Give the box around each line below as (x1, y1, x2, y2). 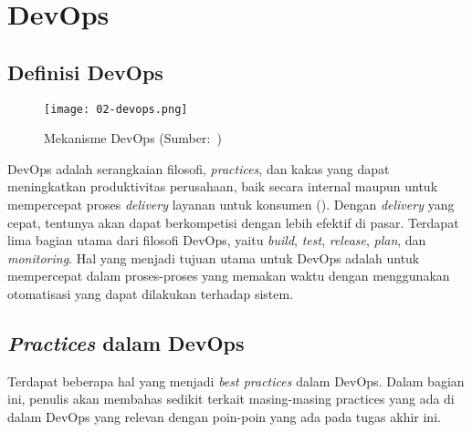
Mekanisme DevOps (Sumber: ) (44, 129, 222, 148)
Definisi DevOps (7, 57, 163, 86)
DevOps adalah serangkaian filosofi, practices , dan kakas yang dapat (7, 159, 390, 178)
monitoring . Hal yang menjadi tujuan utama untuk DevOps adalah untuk (7, 248, 420, 267)
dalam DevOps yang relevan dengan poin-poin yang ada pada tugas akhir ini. (7, 406, 441, 426)
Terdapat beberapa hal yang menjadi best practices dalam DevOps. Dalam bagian (7, 371, 465, 390)
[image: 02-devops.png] (44, 102, 188, 116)
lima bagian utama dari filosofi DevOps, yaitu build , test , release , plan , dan (7, 231, 426, 250)
